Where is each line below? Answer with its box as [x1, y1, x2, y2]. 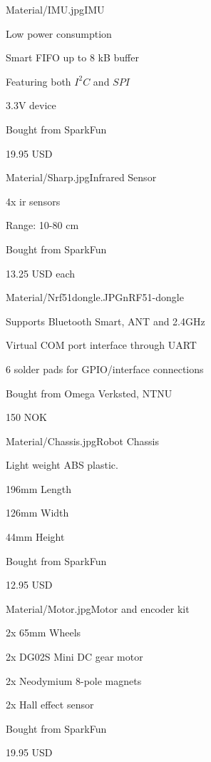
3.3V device [6, 98, 56, 113]
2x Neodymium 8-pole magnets [6, 673, 142, 688]
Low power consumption [6, 26, 112, 41]
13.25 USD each [6, 265, 76, 280]
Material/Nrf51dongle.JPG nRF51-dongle [6, 290, 184, 305]
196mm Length [6, 481, 71, 496]
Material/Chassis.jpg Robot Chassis [6, 433, 159, 448]
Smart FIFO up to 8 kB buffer [6, 50, 139, 65]
